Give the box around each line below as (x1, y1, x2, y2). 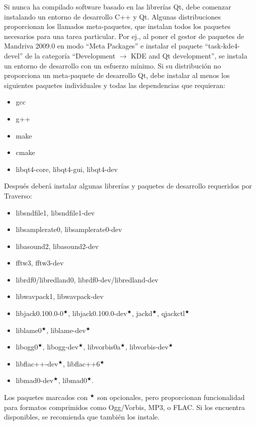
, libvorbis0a (83, 341, 120, 352)
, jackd (131, 308, 152, 318)
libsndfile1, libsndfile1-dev (15, 207, 95, 217)
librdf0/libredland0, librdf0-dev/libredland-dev (15, 274, 158, 284)
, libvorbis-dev (125, 341, 168, 352)
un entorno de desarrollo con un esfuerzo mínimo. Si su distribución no (4, 60, 221, 70)
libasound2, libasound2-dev (15, 240, 99, 251)
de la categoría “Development (25, 50, 115, 60)
